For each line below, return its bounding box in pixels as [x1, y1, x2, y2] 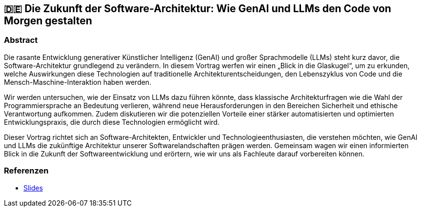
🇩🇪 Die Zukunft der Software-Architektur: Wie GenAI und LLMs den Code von [4, 2, 391, 15]
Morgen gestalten [4, 15, 92, 27]
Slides [23, 183, 43, 192]
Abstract [4, 35, 38, 45]
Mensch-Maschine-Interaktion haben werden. [4, 77, 152, 86]
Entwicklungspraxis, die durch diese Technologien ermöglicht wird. [4, 117, 220, 126]
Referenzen [4, 166, 49, 176]
